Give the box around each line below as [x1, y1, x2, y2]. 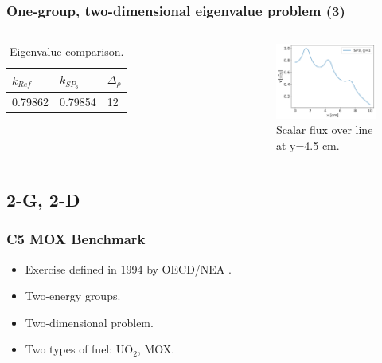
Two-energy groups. [25, 287, 121, 304]
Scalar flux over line [275, 121, 373, 138]
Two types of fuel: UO [25, 341, 134, 357]
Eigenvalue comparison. [9, 43, 124, 60]
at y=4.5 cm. [275, 136, 340, 153]
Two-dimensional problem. [25, 314, 154, 330]
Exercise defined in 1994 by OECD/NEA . [25, 260, 232, 277]
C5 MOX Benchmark [6, 229, 146, 249]
